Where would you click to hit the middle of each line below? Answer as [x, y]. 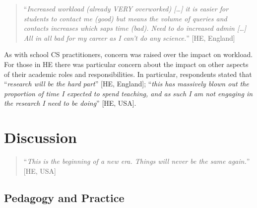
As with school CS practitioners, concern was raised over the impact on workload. [128, 54]
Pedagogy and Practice [64, 197]
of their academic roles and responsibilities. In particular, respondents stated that [128, 74]
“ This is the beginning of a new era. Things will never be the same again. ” [137, 161]
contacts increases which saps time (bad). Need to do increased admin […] [135, 28]
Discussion [40, 137]
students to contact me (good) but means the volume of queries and [125, 18]
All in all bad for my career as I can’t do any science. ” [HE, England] [129, 37]
